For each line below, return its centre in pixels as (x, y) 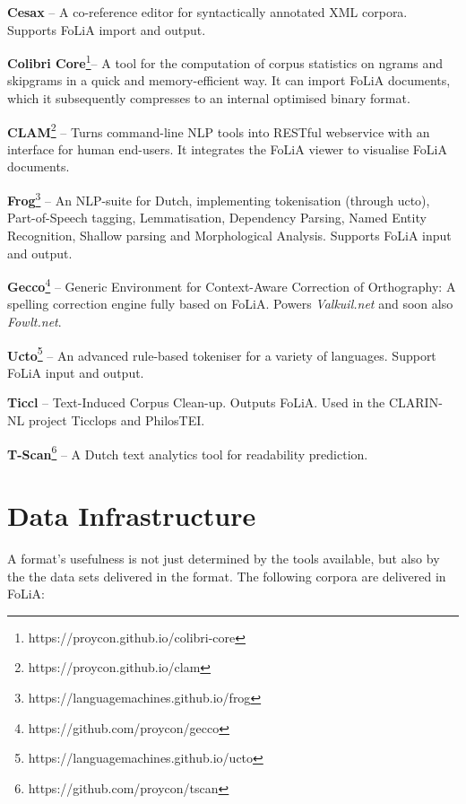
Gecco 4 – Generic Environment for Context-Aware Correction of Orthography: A (232, 285)
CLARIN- (415, 402)
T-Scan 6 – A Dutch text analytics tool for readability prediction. (188, 452)
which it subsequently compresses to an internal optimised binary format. (209, 98)
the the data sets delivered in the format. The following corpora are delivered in (227, 576)
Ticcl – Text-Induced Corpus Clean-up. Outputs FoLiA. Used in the (196, 402)
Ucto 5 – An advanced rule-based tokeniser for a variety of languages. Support (222, 354)
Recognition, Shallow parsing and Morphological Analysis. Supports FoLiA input (229, 235)
